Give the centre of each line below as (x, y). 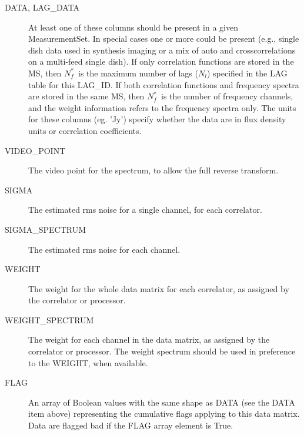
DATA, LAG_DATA (42, 7)
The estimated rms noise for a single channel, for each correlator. (145, 210)
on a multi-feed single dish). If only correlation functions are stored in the (161, 61)
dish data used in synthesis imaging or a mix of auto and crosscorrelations (162, 50)
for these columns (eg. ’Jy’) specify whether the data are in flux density (157, 119)
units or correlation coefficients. (85, 130)
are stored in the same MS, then (86, 96)
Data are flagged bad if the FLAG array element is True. (131, 425)
